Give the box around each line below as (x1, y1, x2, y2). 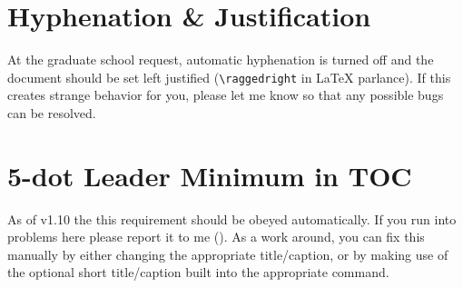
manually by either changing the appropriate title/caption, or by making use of (7, 244, 448, 263)
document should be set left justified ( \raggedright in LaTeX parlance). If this (7, 67, 451, 86)
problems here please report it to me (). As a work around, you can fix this (7, 227, 425, 246)
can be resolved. (7, 103, 96, 122)
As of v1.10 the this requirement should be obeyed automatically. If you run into (7, 209, 457, 228)
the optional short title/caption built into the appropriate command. (7, 263, 389, 282)
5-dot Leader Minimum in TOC (7, 156, 412, 194)
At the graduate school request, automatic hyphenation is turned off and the (7, 50, 434, 69)
